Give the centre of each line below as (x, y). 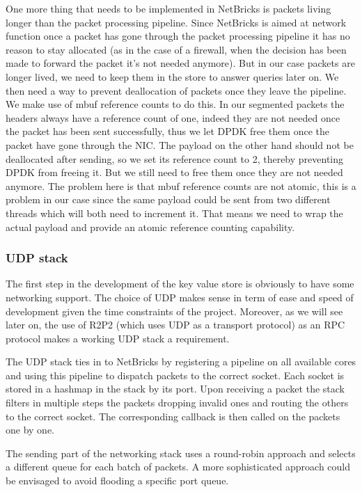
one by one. (30, 430)
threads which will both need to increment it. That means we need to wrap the (174, 213)
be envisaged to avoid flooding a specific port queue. (117, 481)
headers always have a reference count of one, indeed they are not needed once (173, 117)
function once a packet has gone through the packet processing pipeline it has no (178, 36)
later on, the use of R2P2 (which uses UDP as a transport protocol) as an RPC (175, 325)
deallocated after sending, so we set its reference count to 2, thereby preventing (175, 158)
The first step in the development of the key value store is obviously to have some (180, 284)
